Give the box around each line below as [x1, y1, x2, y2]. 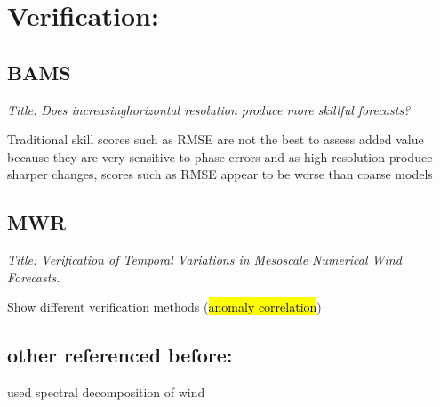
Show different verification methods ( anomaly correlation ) [7, 297, 322, 316]
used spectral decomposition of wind [7, 383, 205, 402]
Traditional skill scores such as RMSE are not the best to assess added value [7, 130, 424, 149]
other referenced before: [7, 341, 233, 369]
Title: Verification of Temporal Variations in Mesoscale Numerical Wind [7, 250, 402, 269]
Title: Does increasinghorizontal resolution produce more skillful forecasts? [7, 100, 411, 118]
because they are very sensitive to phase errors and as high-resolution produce [7, 147, 433, 166]
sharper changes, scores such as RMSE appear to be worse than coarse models [7, 165, 433, 183]
